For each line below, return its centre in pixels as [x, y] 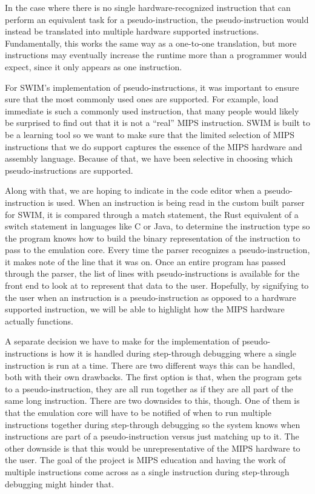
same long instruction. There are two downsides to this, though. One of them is [152, 400]
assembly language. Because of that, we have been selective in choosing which [149, 158]
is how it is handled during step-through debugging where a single [174, 353]
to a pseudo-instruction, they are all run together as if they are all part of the [149, 388]
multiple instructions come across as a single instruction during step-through [147, 471]
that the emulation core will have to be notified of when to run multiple [138, 412]
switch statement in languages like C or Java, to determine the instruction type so [157, 226]
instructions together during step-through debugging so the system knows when [153, 424]
